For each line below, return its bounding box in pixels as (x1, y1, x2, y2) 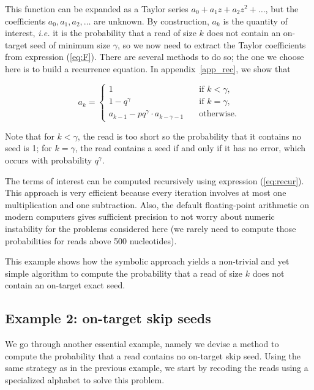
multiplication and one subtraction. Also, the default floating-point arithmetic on (5, 198, 309, 211)
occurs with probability (5, 153, 92, 166)
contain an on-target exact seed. (5, 279, 125, 291)
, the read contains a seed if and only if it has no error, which (75, 141, 306, 154)
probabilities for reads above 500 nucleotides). (5, 234, 177, 247)
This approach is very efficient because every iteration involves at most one (5, 186, 286, 199)
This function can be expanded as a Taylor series (5, 2, 189, 15)
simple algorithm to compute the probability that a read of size (5, 266, 242, 279)
